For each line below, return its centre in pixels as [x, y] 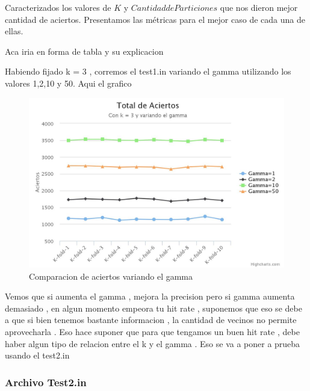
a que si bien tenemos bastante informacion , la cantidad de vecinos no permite [151, 320]
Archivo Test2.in [46, 382]
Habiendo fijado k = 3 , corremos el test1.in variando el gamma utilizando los [148, 71]
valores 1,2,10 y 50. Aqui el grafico [68, 83]
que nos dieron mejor [259, 7]
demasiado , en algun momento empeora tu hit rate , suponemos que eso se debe [153, 308]
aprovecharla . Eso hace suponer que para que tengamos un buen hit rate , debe [152, 331]
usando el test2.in [37, 355]
